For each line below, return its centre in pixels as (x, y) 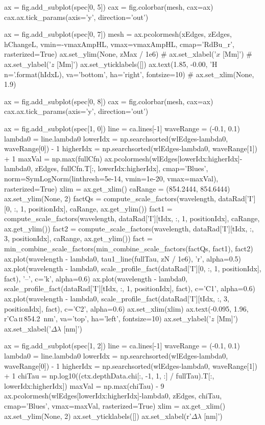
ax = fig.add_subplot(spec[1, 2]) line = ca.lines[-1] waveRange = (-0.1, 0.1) (122, 346)
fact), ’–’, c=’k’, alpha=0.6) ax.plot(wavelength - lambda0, (96, 278)
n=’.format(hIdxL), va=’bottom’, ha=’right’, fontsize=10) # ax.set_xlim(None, (129, 74)
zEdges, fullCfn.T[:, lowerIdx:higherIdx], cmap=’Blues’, (122, 168)
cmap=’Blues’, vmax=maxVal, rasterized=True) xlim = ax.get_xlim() (115, 405)
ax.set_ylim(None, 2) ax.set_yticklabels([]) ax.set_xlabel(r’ (98, 416)
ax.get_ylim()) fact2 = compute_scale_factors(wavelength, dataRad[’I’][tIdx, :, (129, 228)
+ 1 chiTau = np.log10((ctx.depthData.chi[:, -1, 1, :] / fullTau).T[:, (109, 376)
